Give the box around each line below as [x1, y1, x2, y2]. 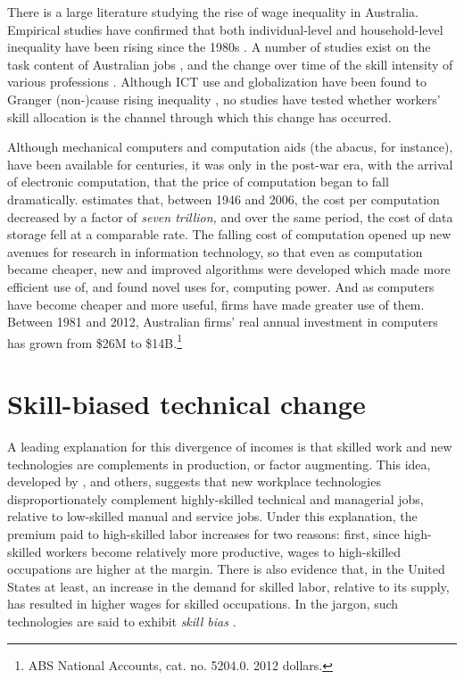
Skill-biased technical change [7, 386, 366, 422]
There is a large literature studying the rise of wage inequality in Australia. [7, 3, 418, 21]
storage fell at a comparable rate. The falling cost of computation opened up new [7, 225, 452, 244]
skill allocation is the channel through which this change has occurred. [7, 107, 392, 126]
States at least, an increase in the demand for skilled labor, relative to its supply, [7, 576, 450, 595]
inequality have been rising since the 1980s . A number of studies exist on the [7, 37, 431, 56]
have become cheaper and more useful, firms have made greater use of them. [7, 294, 425, 313]
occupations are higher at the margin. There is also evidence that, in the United [7, 560, 445, 578]
